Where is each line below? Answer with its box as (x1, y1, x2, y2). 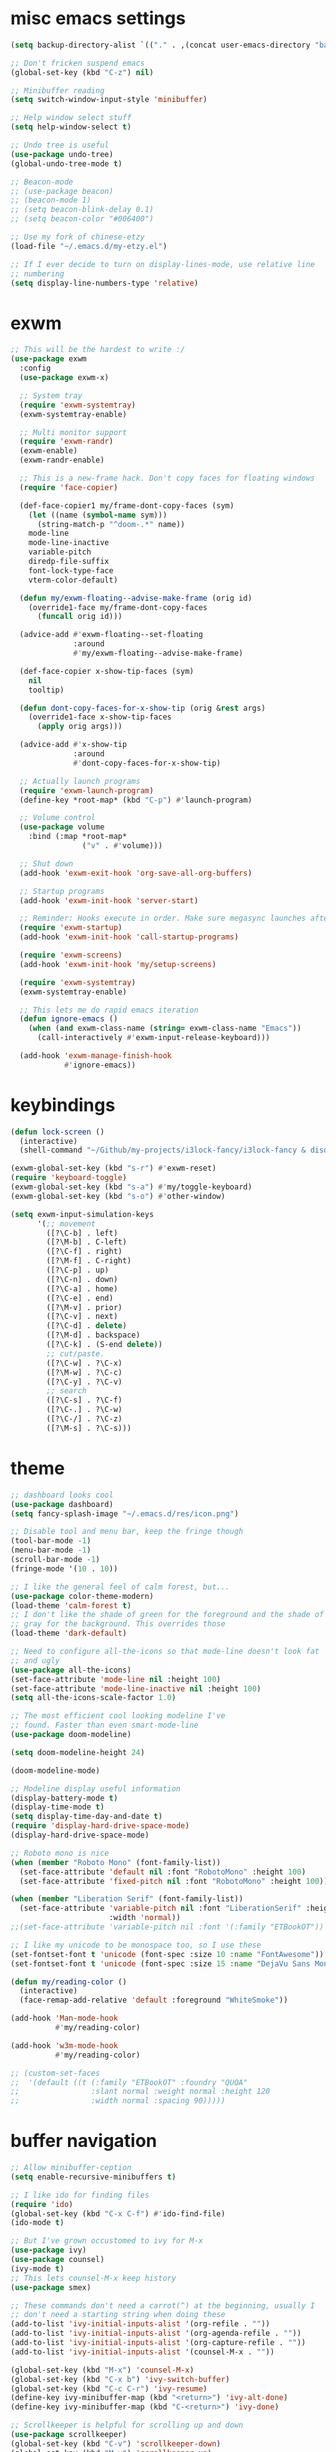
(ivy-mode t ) (10, 2263, 65, 2274)
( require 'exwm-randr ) (19, 437, 114, 447)
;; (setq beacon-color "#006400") (10, 214, 155, 224)
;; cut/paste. (46, 1348, 105, 1359)
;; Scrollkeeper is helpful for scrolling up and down (10, 2420, 244, 2431)
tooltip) (28, 685, 65, 695)
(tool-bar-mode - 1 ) (10, 1536, 92, 1546)
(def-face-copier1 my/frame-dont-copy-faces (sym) (19, 500, 235, 511)
